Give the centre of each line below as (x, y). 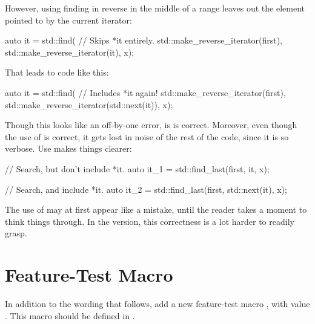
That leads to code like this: (57, 72)
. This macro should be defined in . (70, 315)
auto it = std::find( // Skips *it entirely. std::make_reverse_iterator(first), (144, 40)
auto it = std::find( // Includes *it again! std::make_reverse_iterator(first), (145, 92)
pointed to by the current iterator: (68, 20)
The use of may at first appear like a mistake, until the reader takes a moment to (156, 209)
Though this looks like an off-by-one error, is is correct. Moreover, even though (151, 125)
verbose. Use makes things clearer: (68, 148)
